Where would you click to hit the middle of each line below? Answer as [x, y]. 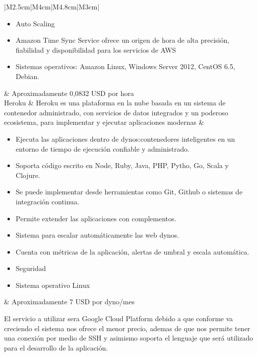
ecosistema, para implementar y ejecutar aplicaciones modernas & [104, 122]
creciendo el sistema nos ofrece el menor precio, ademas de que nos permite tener [127, 328]
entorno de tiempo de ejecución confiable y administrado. [102, 148]
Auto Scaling [35, 23]
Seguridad [31, 268]
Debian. [28, 76]
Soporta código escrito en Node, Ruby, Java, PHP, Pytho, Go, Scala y [122, 165]
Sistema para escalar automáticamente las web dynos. [97, 235]
